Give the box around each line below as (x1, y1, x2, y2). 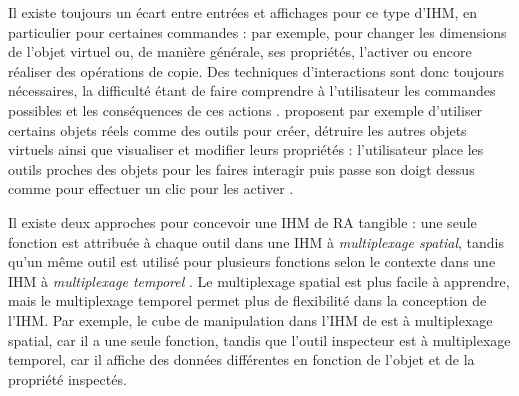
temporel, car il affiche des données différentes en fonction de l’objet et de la (8, 349, 475, 370)
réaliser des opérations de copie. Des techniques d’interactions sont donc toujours (8, 60, 505, 81)
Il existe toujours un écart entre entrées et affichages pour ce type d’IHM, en (8, 2, 478, 22)
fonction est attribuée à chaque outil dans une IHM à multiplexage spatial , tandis (8, 231, 504, 252)
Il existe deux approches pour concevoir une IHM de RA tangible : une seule (8, 211, 477, 232)
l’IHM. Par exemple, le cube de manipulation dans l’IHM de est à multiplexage (8, 309, 493, 330)
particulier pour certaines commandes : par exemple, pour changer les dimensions (8, 21, 507, 42)
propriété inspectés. (8, 368, 127, 389)
